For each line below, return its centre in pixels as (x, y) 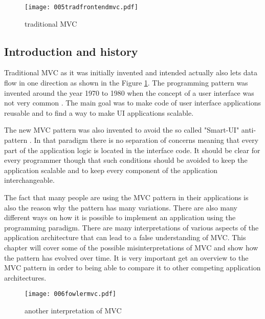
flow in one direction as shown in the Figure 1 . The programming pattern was (126, 83)
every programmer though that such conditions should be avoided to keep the (126, 160)
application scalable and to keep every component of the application (111, 170)
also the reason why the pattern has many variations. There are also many (121, 207)
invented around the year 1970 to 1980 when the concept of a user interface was (129, 92)
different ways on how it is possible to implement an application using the (120, 217)
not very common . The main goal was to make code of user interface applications (132, 103)
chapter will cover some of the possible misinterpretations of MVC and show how (131, 247)
